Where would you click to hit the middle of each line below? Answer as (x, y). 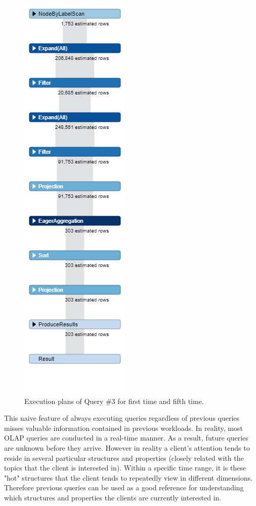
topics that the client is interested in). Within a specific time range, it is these (125, 468)
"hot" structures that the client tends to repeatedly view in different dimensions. (128, 477)
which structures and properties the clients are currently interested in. (113, 497)
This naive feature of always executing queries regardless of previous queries (122, 418)
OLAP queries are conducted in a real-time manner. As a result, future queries (126, 438)
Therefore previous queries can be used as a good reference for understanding (124, 487)
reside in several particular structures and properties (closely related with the (124, 458)
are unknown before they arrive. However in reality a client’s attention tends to (127, 447)
